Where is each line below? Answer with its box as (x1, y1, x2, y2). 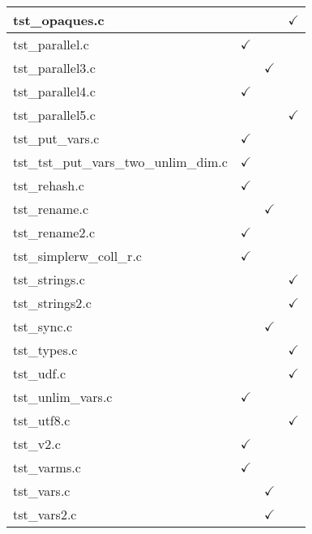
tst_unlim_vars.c (13, 387, 113, 406)
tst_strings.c (13, 270, 85, 288)
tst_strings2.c (13, 293, 92, 312)
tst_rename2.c (13, 223, 96, 241)
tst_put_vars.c (13, 129, 100, 147)
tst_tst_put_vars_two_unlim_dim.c (13, 152, 228, 171)
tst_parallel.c (13, 35, 89, 53)
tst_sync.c (13, 317, 73, 335)
